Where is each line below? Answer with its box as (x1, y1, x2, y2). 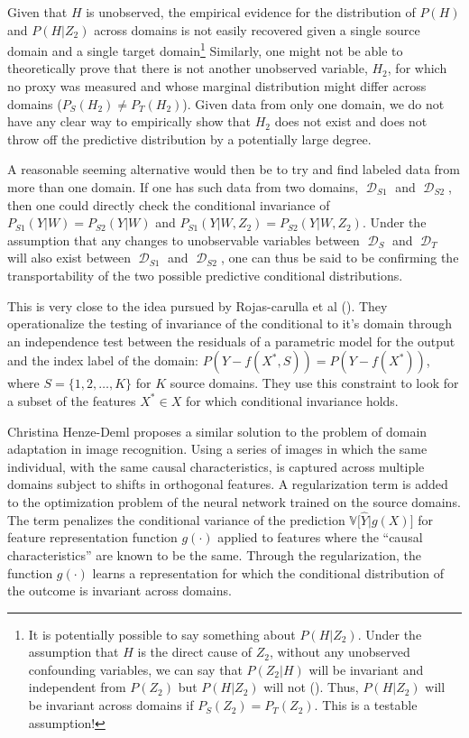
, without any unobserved (269, 642, 410, 661)
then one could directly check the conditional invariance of (7, 195, 330, 214)
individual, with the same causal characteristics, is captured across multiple (7, 457, 425, 475)
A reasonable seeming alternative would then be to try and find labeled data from (7, 160, 460, 179)
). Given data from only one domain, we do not (182, 94, 445, 113)
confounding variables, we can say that (28, 660, 243, 678)
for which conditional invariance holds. (185, 391, 399, 410)
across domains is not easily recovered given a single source (94, 20, 420, 39)
